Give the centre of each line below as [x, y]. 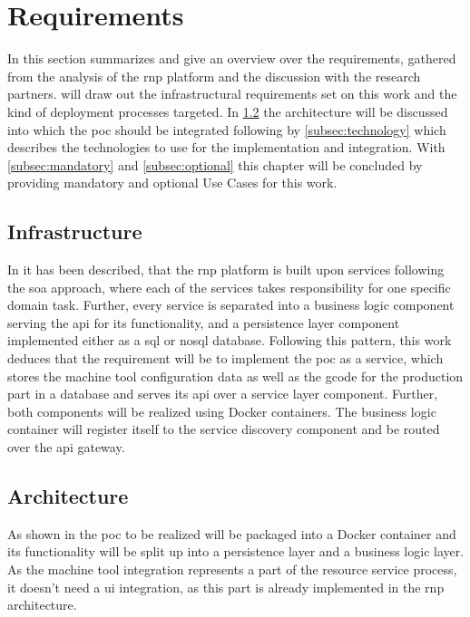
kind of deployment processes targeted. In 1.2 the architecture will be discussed [228, 111]
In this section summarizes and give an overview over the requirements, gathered [232, 58]
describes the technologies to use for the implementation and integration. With [226, 147]
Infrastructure [75, 231]
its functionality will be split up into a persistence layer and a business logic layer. [236, 551]
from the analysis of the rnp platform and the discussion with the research [214, 76]
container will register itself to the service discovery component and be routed [224, 429]
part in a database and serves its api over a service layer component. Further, [223, 394]
